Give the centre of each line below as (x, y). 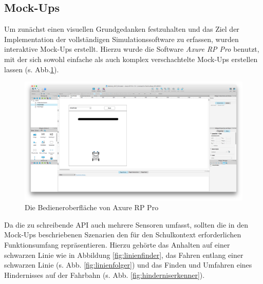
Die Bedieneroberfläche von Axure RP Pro (92, 207)
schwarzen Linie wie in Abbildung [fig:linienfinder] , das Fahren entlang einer (124, 255)
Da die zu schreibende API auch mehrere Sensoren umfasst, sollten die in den (126, 224)
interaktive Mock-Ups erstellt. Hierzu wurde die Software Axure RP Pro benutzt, (132, 49)
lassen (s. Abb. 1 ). (32, 69)
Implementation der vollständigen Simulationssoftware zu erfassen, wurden (121, 39)
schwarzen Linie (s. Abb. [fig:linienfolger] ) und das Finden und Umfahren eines (128, 265)
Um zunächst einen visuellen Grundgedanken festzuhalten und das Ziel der (122, 29)
